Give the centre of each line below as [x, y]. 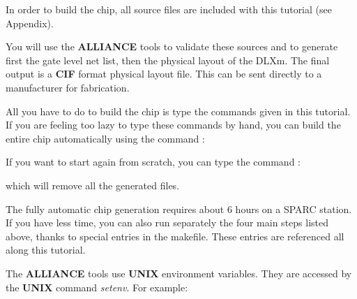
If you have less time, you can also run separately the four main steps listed [167, 223]
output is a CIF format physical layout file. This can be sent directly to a [164, 74]
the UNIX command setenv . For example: [97, 287]
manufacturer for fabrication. [68, 87]
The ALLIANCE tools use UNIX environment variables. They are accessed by [179, 273]
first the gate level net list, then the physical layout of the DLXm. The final [168, 60]
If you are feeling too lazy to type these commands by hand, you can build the [173, 125]
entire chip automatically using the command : [105, 138]
